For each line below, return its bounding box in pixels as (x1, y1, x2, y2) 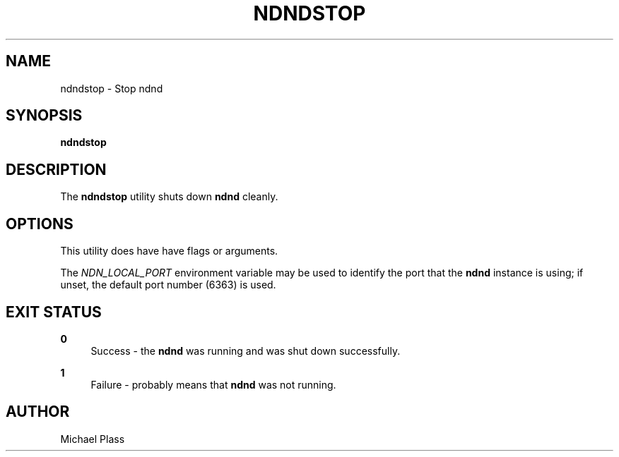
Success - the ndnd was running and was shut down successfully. (90, 344, 401, 357)
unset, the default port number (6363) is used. (60, 279, 276, 291)
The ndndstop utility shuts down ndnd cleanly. (60, 190, 278, 203)
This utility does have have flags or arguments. (60, 245, 278, 257)
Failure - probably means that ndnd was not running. (90, 378, 336, 391)
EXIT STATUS (6, 303, 102, 321)
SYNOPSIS (6, 106, 83, 125)
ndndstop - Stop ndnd (60, 82, 163, 95)
